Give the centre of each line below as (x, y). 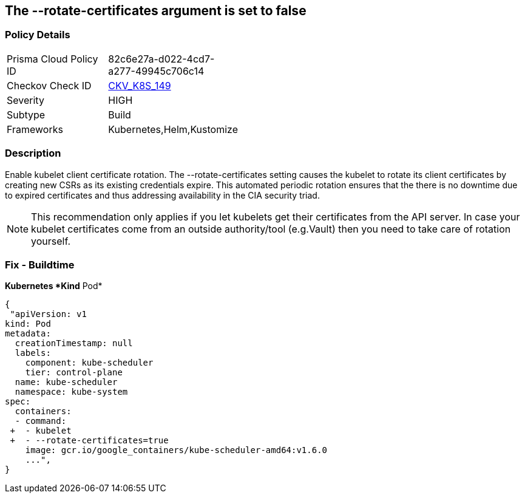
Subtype (26, 114)
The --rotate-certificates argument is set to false (156, 11)
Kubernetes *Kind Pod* (54, 286)
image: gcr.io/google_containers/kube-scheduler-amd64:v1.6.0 (176, 450)
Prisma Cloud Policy (52, 59)
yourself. (51, 241)
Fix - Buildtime (40, 264)
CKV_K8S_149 (140, 85)
